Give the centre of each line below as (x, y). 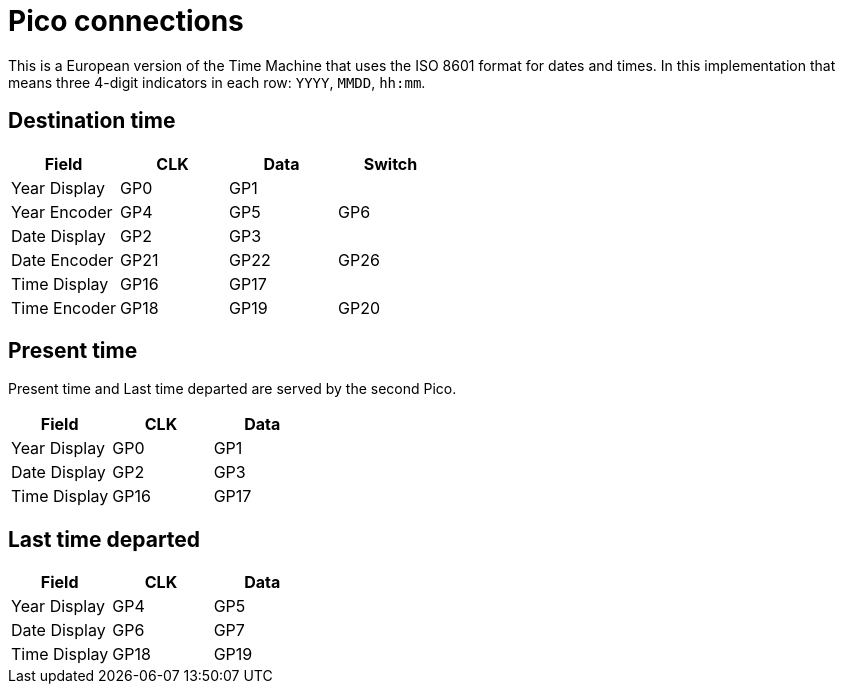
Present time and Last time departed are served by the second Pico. (232, 389)
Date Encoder (62, 259)
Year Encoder (62, 211)
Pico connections (126, 21)
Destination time (92, 121)
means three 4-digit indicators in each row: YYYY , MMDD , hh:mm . (217, 82)
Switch (390, 163)
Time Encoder (63, 307)
